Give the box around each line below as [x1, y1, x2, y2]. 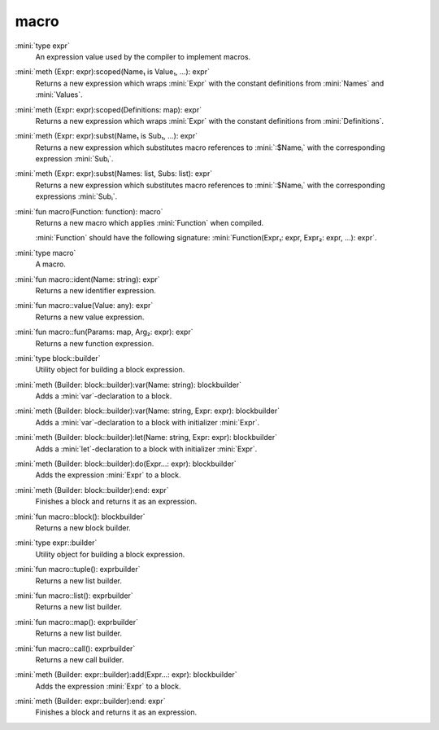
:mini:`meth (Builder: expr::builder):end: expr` [15, 697, 166, 706]
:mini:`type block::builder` [15, 353, 101, 363]
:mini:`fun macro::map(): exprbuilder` [15, 617, 138, 627]
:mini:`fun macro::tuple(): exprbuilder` [15, 565, 141, 574]
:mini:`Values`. [35, 90, 83, 99]
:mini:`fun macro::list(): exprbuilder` [15, 591, 133, 600]
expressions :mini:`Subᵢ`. [35, 191, 118, 201]
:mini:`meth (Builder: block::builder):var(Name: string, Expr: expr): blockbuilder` [15, 406, 280, 416]
